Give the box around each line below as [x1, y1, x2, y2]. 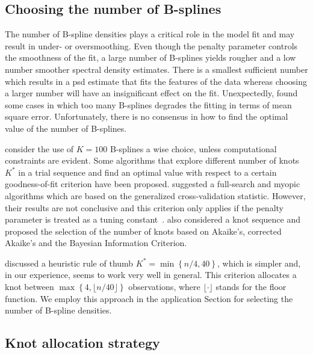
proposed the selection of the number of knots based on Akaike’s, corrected [5, 224, 282, 237]
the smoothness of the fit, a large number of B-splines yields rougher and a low [5, 51, 296, 64]
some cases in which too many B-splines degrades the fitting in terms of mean [5, 98, 292, 111]
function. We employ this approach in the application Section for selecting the [5, 292, 293, 304]
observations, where [128, 280, 200, 293]
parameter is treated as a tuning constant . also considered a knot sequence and [5, 213, 300, 226]
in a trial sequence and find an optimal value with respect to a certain [18, 165, 277, 178]
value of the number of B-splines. [5, 122, 127, 134]
